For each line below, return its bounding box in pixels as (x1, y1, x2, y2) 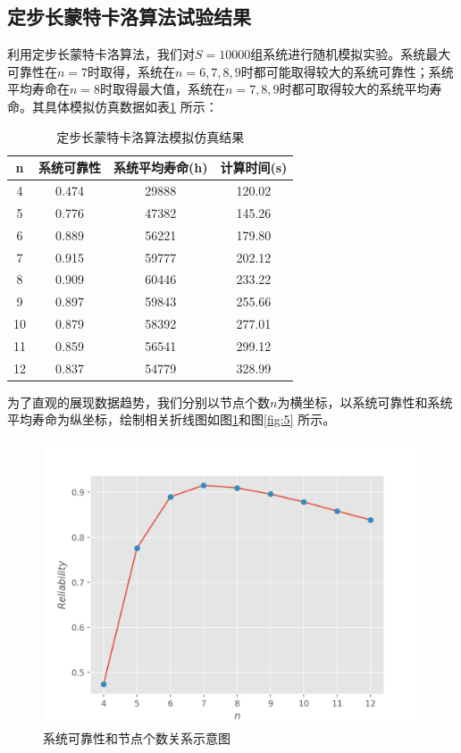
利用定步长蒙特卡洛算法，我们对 (7, 45, 195, 63)
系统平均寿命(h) (113, 158, 208, 177)
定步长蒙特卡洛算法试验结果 (7, 3, 251, 30)
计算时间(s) (220, 158, 288, 177)
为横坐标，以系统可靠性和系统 (277, 392, 453, 411)
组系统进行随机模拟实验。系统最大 (250, 45, 451, 63)
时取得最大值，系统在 (100, 79, 226, 98)
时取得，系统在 (88, 62, 176, 80)
